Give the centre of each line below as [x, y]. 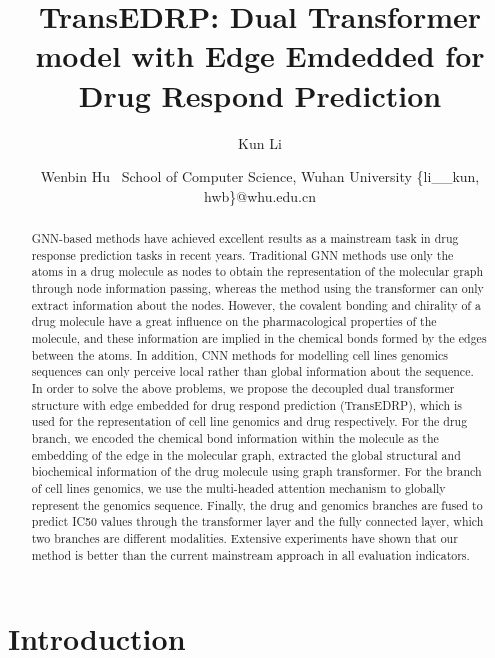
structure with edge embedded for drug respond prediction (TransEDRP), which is [247, 404]
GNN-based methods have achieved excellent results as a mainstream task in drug [245, 238]
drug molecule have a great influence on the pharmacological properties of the [234, 321]
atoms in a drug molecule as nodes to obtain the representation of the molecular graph [257, 271]
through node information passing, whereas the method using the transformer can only [257, 288]
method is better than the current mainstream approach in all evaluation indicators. [250, 554]
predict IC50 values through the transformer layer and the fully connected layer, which [257, 521]
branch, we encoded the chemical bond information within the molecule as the [235, 437]
